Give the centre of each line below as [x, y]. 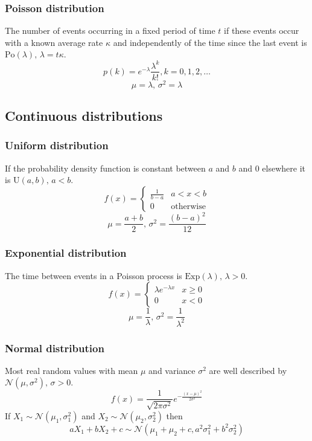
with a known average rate [54, 42]
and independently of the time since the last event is [210, 42]
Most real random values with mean [72, 370]
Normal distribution [55, 348]
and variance [172, 370]
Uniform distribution [57, 145]
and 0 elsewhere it [272, 168]
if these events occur [262, 31]
